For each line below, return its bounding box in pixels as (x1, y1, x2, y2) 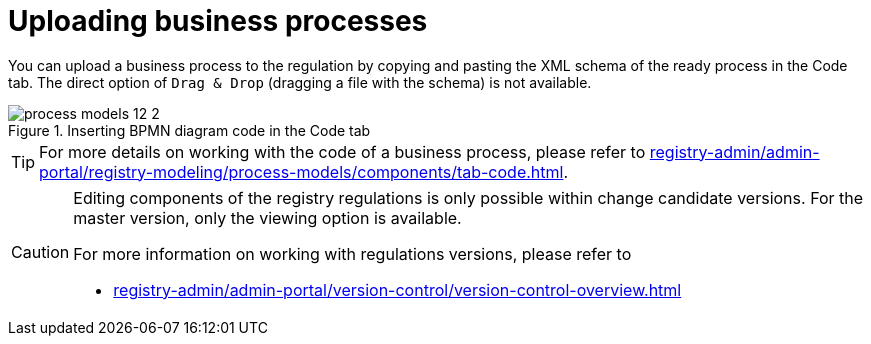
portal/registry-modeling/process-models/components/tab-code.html (39, 161, 564, 182)
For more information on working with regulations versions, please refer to (73, 243, 632, 264)
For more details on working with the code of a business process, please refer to (39, 141, 646, 162)
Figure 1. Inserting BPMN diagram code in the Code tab (8, 121, 371, 139)
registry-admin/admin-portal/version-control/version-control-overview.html (113, 279, 682, 300)
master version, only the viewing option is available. (73, 207, 462, 228)
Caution (11, 241, 70, 262)
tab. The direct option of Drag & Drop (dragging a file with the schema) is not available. (8, 73, 592, 91)
